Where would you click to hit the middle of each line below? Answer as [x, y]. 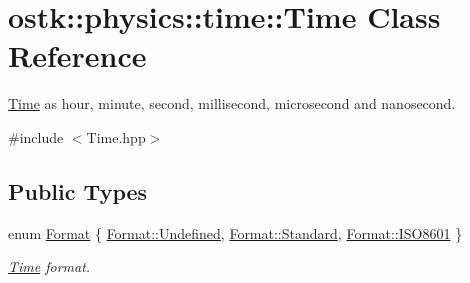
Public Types [78, 190]
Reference [77, 55]
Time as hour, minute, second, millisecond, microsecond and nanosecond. [232, 103]
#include [36, 136]
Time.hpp [116, 136]
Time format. [49, 266]
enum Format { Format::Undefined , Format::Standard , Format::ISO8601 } [235, 232]
